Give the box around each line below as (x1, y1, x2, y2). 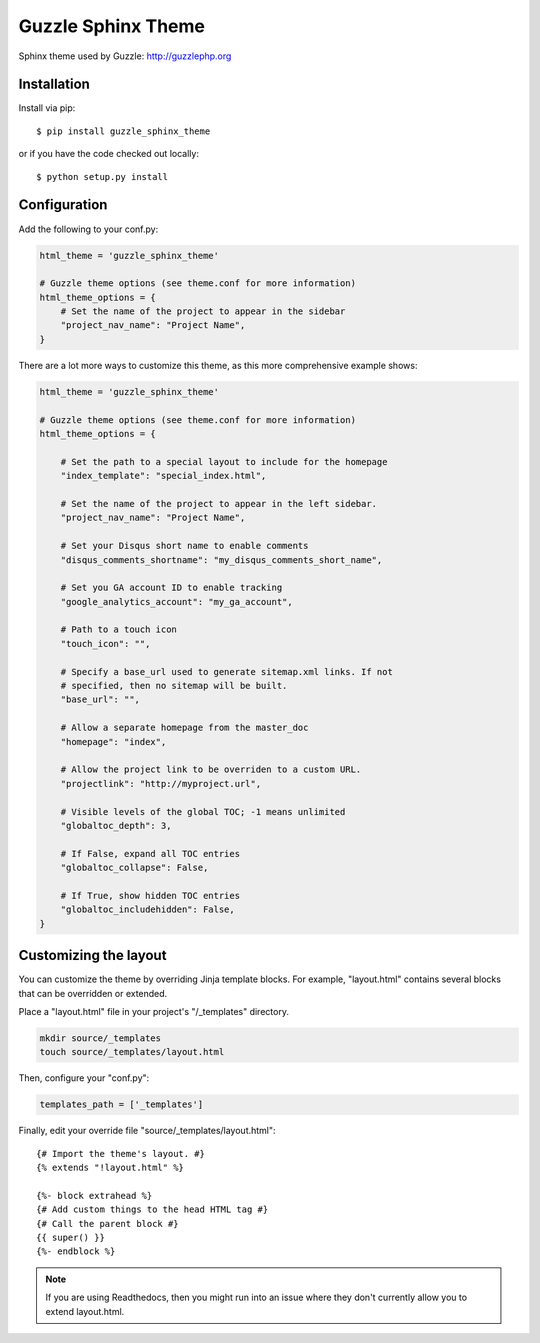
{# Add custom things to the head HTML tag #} (36, 1204, 269, 1215)
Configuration (18, 196, 108, 214)
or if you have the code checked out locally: (18, 148, 200, 160)
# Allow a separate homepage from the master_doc (60, 722, 309, 734)
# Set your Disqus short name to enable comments (60, 540, 309, 552)
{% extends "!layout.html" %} (36, 1162, 185, 1174)
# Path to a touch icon (60, 624, 177, 635)
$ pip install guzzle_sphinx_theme (36, 125, 211, 137)
